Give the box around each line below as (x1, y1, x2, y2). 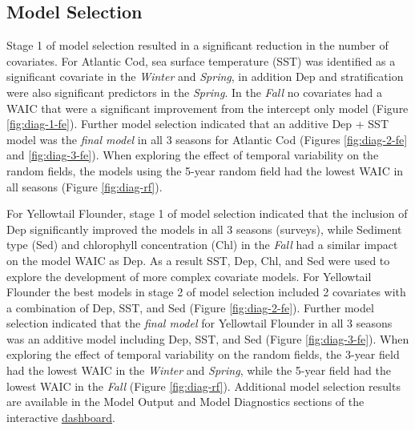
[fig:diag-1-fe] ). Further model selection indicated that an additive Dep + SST (6, 115, 389, 132)
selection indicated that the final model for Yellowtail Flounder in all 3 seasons (6, 315, 393, 332)
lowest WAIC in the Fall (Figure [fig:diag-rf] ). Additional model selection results (6, 377, 401, 394)
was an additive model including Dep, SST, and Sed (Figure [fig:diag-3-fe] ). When (6, 330, 409, 347)
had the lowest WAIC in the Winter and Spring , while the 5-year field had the (6, 362, 391, 379)
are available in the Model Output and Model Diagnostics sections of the (6, 393, 365, 410)
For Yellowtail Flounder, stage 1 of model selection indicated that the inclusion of (6, 205, 408, 222)
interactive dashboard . (6, 408, 115, 425)
